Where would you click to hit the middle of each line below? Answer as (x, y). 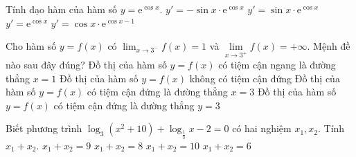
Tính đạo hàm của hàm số (62, 9)
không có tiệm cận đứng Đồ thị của (265, 78)
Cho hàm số (31, 46)
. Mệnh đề (329, 46)
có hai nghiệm (262, 128)
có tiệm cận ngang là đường (277, 64)
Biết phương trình (44, 128)
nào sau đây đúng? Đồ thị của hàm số (86, 64)
